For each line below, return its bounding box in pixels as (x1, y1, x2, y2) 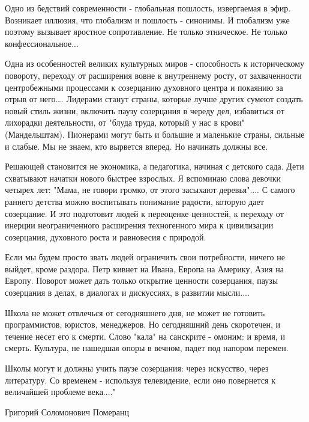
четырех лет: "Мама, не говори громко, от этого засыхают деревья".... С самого (5, 183, 295, 196)
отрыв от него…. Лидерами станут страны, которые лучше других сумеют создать (5, 93, 303, 105)
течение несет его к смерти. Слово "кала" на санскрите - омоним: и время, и (5, 329, 285, 342)
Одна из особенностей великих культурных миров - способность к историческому (5, 57, 305, 70)
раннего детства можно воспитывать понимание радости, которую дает (5, 195, 264, 207)
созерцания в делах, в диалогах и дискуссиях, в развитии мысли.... (5, 286, 250, 299)
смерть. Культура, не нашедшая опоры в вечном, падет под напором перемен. (5, 341, 289, 354)
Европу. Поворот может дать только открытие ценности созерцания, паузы (5, 274, 278, 287)
